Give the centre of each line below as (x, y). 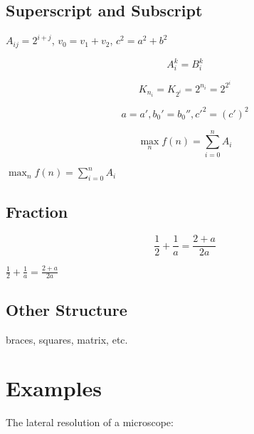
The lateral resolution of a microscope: (90, 422)
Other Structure (67, 309)
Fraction (37, 212)
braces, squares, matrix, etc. (67, 339)
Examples (54, 388)
